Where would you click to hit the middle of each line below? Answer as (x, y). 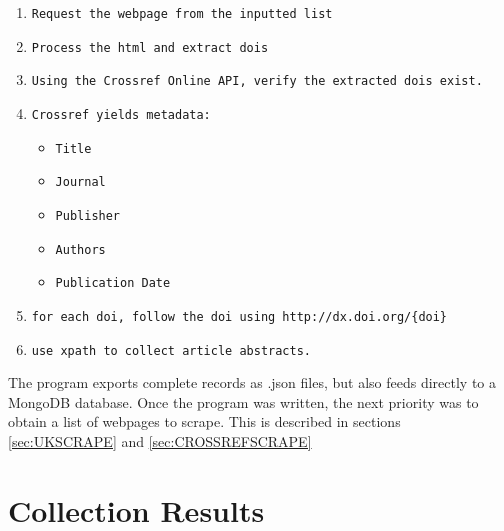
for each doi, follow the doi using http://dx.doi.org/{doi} (239, 316)
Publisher (88, 215)
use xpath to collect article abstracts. (171, 350)
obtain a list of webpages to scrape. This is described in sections (204, 421)
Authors (80, 249)
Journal (80, 182)
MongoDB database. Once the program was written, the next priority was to (243, 401)
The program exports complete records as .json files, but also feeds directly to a (252, 382)
